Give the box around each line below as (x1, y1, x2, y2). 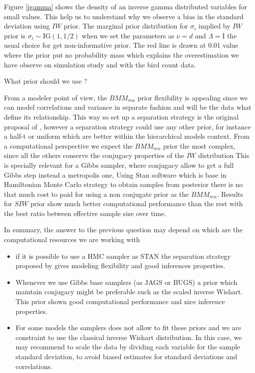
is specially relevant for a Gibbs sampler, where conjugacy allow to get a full (4, 159, 234, 170)
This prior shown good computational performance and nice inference (15, 296, 225, 307)
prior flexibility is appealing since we (138, 92, 248, 102)
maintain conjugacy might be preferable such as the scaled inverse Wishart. (15, 286, 243, 297)
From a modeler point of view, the (4, 92, 107, 102)
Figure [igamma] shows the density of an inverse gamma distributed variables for (4, 1, 247, 11)
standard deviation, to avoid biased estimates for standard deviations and (15, 351, 237, 361)
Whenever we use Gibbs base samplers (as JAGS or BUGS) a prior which (15, 277, 238, 287)
